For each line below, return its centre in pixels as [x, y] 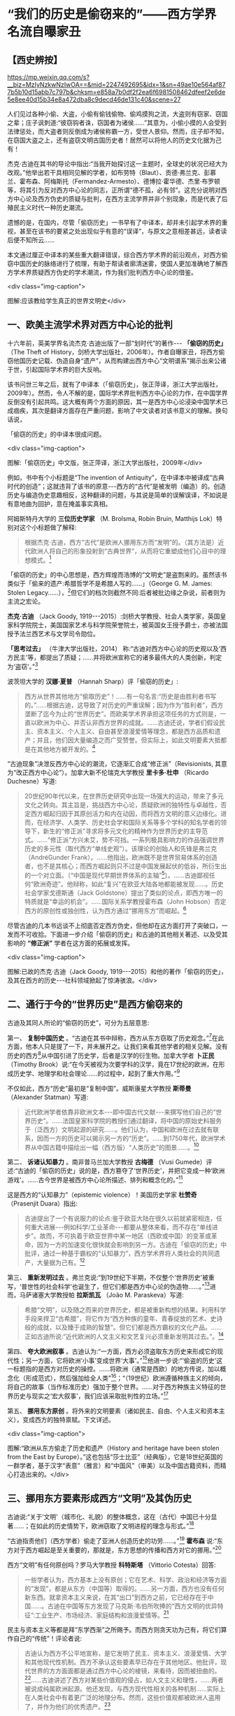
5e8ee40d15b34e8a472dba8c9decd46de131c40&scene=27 [94, 99]
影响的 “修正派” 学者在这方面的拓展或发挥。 [71, 943]
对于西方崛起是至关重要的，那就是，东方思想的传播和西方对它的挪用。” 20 [117, 1549]
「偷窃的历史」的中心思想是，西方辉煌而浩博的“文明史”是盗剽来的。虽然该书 [117, 575]
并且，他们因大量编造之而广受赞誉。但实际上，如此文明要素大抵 [129, 740]
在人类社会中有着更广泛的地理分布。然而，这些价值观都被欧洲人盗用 [122, 1697]
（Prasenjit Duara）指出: [43, 1203]
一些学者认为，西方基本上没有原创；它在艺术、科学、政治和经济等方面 [126, 1579]
